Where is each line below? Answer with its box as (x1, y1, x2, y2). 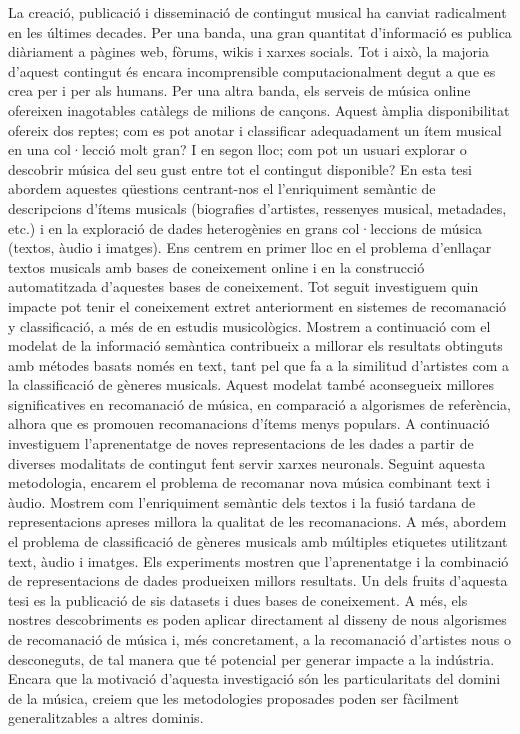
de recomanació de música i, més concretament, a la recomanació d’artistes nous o (8, 629, 511, 649)
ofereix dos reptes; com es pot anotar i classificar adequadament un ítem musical (8, 119, 502, 140)
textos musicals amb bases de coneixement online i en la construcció (8, 256, 425, 277)
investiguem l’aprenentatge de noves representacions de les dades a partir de (8, 433, 474, 454)
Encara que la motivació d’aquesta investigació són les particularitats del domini (8, 668, 501, 689)
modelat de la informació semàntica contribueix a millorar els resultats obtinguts (8, 335, 503, 356)
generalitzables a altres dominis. (8, 707, 204, 728)
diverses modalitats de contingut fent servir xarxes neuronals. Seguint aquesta (8, 452, 486, 473)
